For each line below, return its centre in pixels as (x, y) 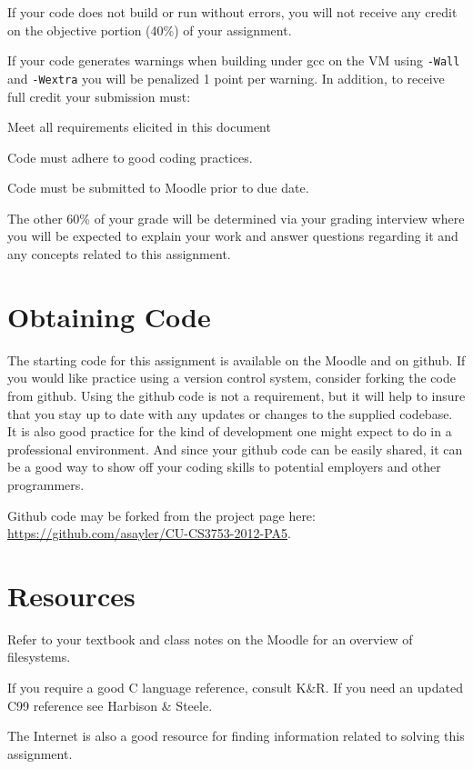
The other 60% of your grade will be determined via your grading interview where (236, 218)
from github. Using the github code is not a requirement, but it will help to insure (236, 395)
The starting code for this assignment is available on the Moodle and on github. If (236, 360)
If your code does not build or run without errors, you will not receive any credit (232, 12)
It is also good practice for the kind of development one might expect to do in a (230, 431)
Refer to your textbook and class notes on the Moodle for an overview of (210, 639)
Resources (71, 595)
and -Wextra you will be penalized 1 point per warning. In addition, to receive (226, 78)
